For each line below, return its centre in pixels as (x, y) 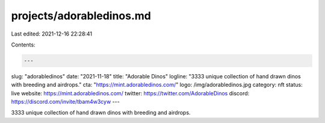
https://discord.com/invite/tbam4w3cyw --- (65, 102)
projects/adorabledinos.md (81, 16)
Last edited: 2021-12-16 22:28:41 (52, 34)
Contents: (23, 45)
